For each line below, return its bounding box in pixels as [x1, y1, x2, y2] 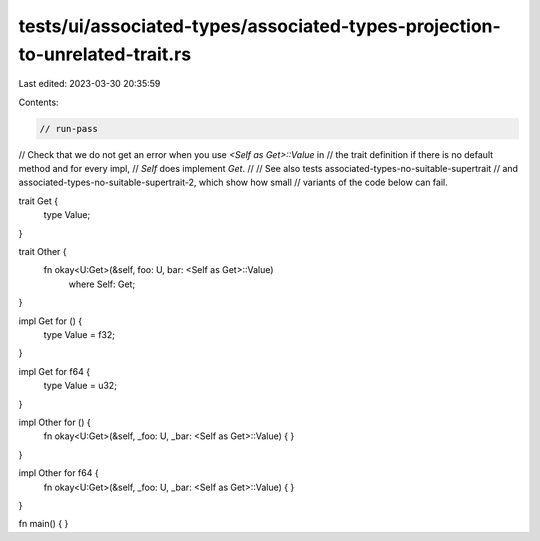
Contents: [18, 96, 59, 108]
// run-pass [39, 123, 99, 134]
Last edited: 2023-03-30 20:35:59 [18, 78, 161, 90]
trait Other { [18, 246, 67, 258]
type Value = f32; [43, 329, 115, 340]
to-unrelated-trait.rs [18, 43, 192, 65]
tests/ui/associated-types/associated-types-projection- [18, 15, 502, 37]
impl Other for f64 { [18, 467, 99, 479]
